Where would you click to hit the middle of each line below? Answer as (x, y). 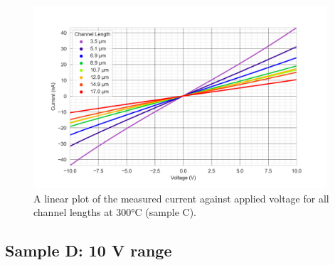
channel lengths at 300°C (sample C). (115, 212)
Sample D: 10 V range (89, 250)
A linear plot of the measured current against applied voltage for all (181, 198)
